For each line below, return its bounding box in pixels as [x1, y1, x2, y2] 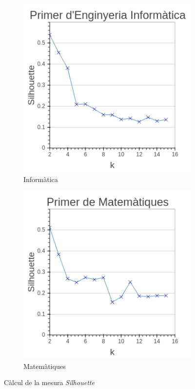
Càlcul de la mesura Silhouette [4, 377, 95, 388]
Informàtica [23, 174, 58, 184]
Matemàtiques [23, 361, 66, 371]
